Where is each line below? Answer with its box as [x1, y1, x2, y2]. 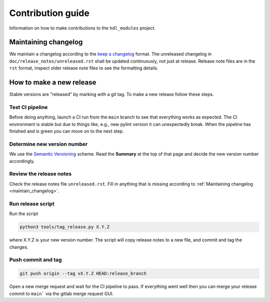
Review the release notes [9, 170, 72, 177]
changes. [9, 244, 28, 250]
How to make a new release [9, 78, 96, 87]
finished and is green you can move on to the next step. [9, 128, 124, 134]
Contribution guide [9, 7, 89, 18]
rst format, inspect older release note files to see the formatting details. [9, 65, 158, 71]
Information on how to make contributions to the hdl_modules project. [9, 25, 156, 31]
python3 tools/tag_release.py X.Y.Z [19, 224, 110, 230]
